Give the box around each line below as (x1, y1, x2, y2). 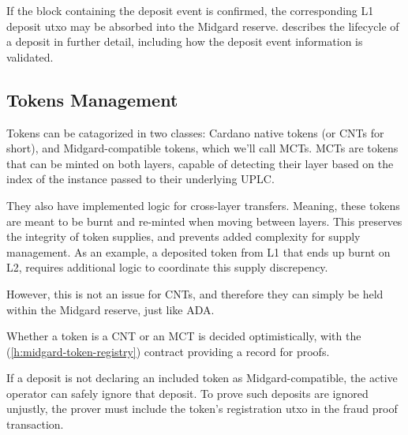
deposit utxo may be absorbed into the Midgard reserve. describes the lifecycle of (6, 17, 399, 34)
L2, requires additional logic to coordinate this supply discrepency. (6, 259, 328, 276)
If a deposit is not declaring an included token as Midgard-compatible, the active (6, 369, 398, 386)
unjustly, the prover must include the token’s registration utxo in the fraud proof (6, 400, 398, 417)
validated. (6, 48, 54, 65)
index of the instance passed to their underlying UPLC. (6, 171, 275, 187)
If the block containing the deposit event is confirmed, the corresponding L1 (6, 2, 374, 18)
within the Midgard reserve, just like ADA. (6, 301, 215, 317)
